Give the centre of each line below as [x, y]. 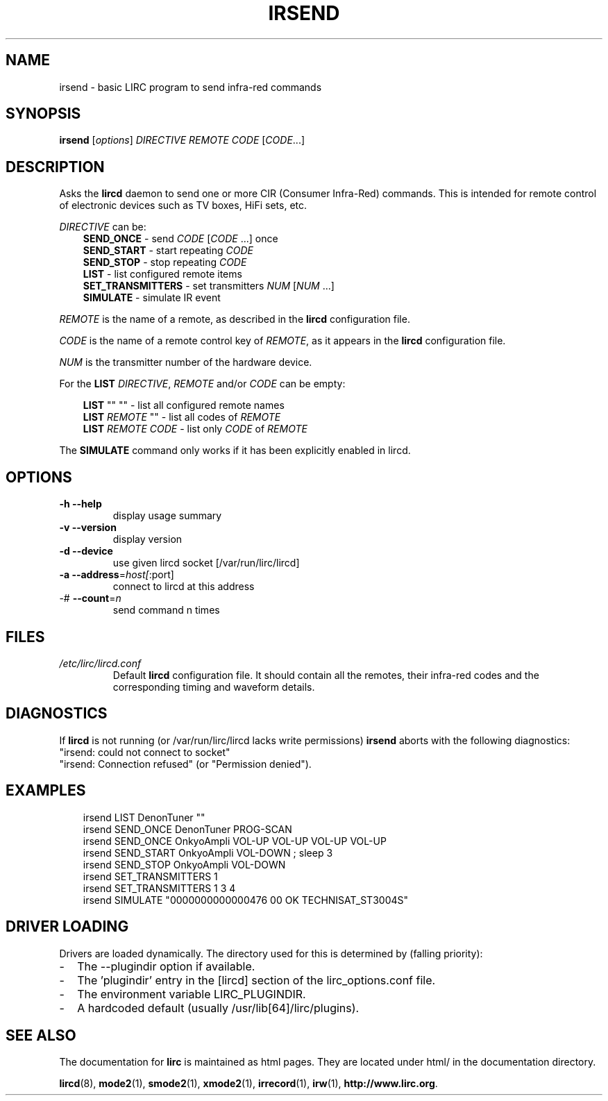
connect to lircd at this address [184, 587]
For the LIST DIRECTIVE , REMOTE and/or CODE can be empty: [202, 384]
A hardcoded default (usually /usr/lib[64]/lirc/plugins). [218, 1008]
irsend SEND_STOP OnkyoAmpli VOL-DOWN [184, 864]
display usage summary [167, 516]
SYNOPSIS [43, 114]
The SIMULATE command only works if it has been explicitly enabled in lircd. [235, 451]
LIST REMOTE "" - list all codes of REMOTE [182, 417]
